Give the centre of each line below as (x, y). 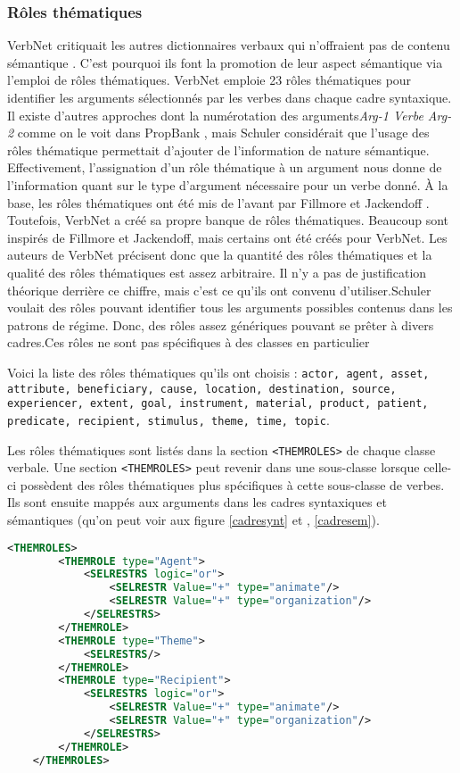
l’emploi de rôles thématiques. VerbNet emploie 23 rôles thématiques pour (209, 80)
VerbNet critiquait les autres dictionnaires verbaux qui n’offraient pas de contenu (229, 45)
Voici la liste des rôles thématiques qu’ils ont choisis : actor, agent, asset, (218, 372)
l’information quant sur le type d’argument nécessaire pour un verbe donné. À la (228, 184)
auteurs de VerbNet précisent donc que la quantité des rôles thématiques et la (220, 255)
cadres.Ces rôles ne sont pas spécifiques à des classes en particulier (189, 342)
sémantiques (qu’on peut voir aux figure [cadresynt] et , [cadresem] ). (193, 520)
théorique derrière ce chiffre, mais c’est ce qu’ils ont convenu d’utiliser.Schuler (219, 290)
